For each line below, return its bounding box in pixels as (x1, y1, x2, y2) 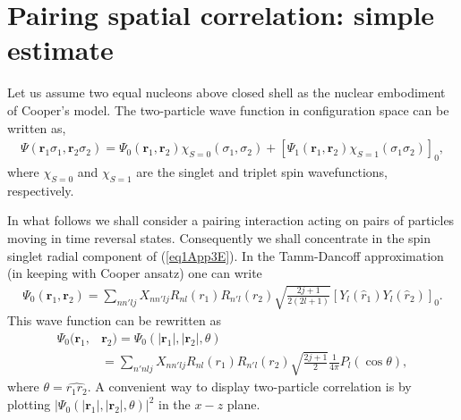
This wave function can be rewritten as (7, 311, 221, 330)
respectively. (7, 181, 74, 199)
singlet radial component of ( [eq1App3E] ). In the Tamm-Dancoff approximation (7, 246, 444, 265)
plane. (226, 395, 260, 414)
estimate (7, 31, 114, 68)
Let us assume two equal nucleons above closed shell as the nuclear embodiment (7, 83, 446, 102)
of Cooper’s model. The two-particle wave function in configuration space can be (7, 100, 449, 119)
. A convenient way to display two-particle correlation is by (87, 377, 412, 396)
